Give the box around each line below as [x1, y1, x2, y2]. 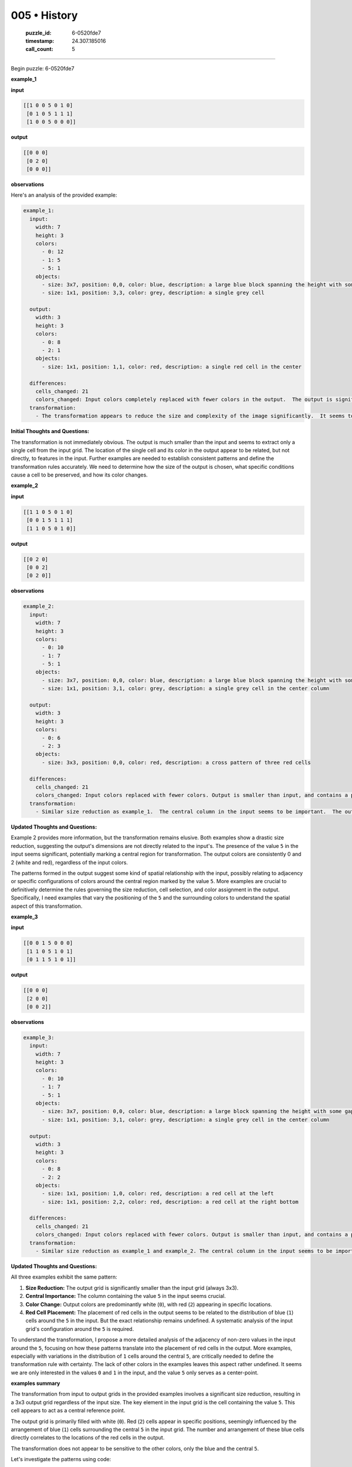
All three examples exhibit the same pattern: [11, 1273, 117, 1280]
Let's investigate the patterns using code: [11, 1456, 111, 1463]
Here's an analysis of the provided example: [11, 191, 117, 199]
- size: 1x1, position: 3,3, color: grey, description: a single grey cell [42, 289, 265, 296]
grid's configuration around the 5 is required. [25, 1325, 134, 1332]
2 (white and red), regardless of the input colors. [11, 858, 128, 866]
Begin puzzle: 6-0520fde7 [11, 65, 75, 72]
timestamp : [25, 37, 55, 44]
